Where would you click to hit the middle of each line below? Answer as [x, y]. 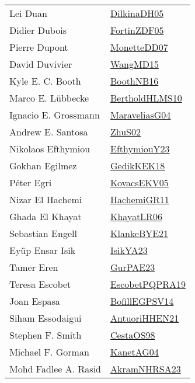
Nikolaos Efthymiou [50, 149]
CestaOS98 [133, 335]
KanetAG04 [135, 352]
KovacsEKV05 [140, 182]
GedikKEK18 [138, 166]
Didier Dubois [38, 30]
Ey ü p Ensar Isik [43, 250]
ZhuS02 [126, 132]
